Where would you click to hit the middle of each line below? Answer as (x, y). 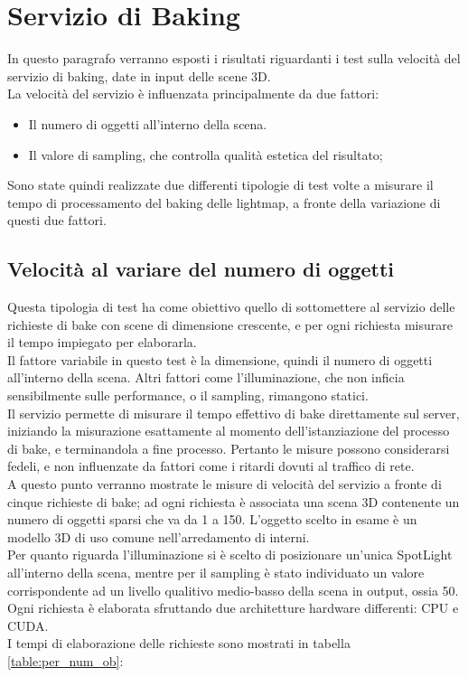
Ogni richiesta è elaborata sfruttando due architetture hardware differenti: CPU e (233, 608)
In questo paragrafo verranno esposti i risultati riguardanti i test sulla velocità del (234, 58)
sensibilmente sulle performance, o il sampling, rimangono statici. (188, 395)
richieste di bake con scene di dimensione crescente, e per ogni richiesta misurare (230, 324)
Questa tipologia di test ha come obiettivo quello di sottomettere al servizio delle (231, 307)
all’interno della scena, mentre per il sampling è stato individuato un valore (216, 572)
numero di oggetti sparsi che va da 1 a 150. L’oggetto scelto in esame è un (212, 519)
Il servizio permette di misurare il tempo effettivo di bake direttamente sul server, (234, 413)
